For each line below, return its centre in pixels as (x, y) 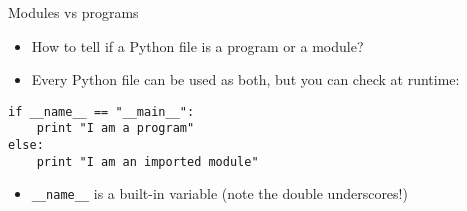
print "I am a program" (115, 128)
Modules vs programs (73, 12)
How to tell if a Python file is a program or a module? (197, 45)
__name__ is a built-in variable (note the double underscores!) (219, 193)
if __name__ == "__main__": (101, 111)
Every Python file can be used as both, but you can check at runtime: (245, 79)
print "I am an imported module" (147, 161)
